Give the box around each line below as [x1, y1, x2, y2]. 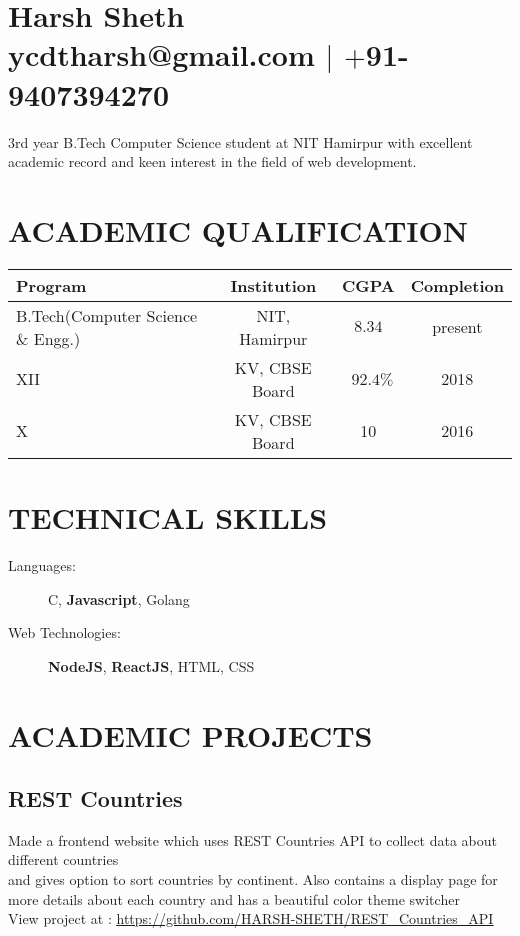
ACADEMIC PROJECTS [8, 714, 373, 755]
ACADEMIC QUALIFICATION [8, 209, 468, 250]
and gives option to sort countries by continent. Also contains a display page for [8, 869, 498, 890]
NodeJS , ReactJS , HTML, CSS [48, 655, 255, 676]
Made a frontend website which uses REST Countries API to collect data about [8, 829, 498, 850]
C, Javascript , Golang [48, 588, 190, 609]
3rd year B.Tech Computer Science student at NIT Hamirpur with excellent [8, 131, 473, 152]
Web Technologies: [8, 622, 121, 643]
